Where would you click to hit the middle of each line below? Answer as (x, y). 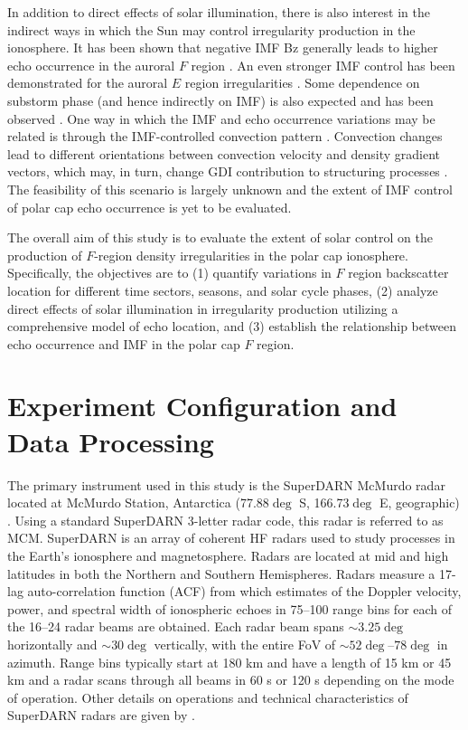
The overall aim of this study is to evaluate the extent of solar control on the (220, 237)
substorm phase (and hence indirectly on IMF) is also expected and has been (220, 100)
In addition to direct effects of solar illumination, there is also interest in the (219, 12)
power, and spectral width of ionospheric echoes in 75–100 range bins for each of (230, 608)
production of (45, 255)
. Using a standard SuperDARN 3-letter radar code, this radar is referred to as (225, 520)
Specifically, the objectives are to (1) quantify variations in (169, 273)
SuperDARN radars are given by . (101, 715)
